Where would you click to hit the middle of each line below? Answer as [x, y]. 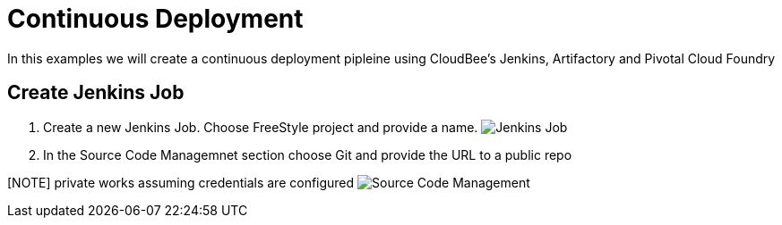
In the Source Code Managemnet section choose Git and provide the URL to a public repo [308, 154]
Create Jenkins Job [96, 93]
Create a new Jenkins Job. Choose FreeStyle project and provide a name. [261, 127]
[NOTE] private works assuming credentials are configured [181, 182]
